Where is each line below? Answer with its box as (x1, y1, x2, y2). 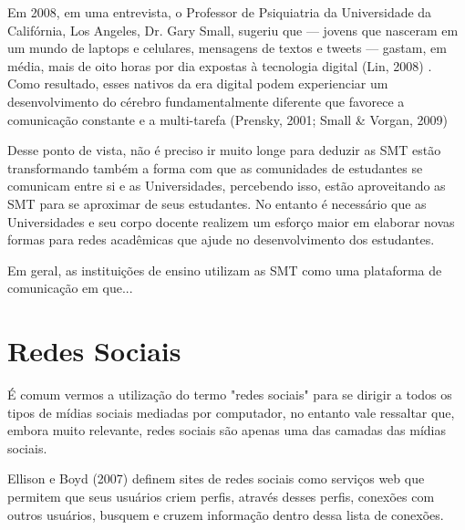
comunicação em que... (7, 278, 133, 297)
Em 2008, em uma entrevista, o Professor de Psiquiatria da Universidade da (7, 3, 432, 21)
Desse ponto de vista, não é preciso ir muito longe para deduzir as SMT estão (7, 140, 441, 160)
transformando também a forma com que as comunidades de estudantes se (7, 158, 423, 177)
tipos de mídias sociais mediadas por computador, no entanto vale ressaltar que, (7, 402, 455, 421)
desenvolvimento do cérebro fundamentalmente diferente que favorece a (7, 91, 405, 110)
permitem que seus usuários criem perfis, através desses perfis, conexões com (7, 487, 435, 505)
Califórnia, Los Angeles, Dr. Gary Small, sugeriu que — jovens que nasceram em (7, 20, 459, 39)
